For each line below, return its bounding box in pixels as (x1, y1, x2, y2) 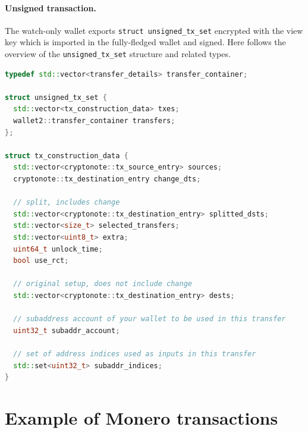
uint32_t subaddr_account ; (13, 326, 120, 335)
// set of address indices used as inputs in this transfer (13, 349, 256, 358)
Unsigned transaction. (5, 1, 97, 14)
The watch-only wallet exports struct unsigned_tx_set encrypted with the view (5, 24, 303, 36)
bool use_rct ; (13, 256, 69, 265)
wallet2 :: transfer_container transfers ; (13, 117, 175, 125)
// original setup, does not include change (13, 280, 192, 288)
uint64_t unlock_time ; (13, 244, 103, 253)
